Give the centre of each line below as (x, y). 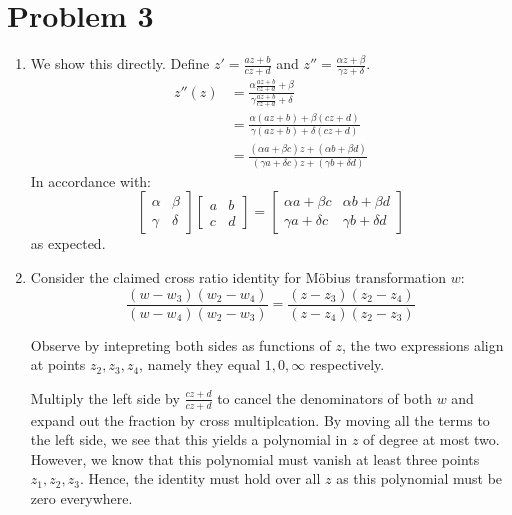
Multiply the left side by (105, 397)
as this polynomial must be (419, 478)
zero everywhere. (81, 498)
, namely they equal (200, 364)
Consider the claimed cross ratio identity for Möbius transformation (238, 276)
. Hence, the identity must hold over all (200, 478)
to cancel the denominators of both (324, 397)
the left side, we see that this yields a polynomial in (189, 439)
